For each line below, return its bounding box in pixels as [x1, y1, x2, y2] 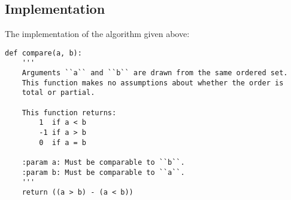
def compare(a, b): [5, 48, 82, 57]
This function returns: [22, 108, 117, 117]
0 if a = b [39, 138, 87, 147]
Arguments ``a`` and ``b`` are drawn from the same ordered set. [22, 69, 288, 78]
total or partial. [22, 88, 95, 97]
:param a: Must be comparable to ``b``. [22, 158, 185, 167]
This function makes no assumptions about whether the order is [22, 78, 284, 87]
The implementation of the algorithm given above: [5, 27, 190, 40]
